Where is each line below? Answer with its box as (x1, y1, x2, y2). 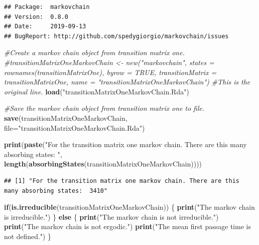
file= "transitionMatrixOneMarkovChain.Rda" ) (4, 122, 145, 133)
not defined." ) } (4, 231, 51, 241)
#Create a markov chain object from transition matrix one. (4, 47, 185, 58)
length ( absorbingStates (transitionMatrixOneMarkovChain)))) (4, 159, 202, 169)
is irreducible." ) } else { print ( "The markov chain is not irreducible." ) (4, 211, 219, 222)
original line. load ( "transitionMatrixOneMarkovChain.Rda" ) (4, 86, 189, 96)
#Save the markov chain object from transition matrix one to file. (4, 103, 205, 113)
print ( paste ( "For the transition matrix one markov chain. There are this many (4, 139, 247, 150)
